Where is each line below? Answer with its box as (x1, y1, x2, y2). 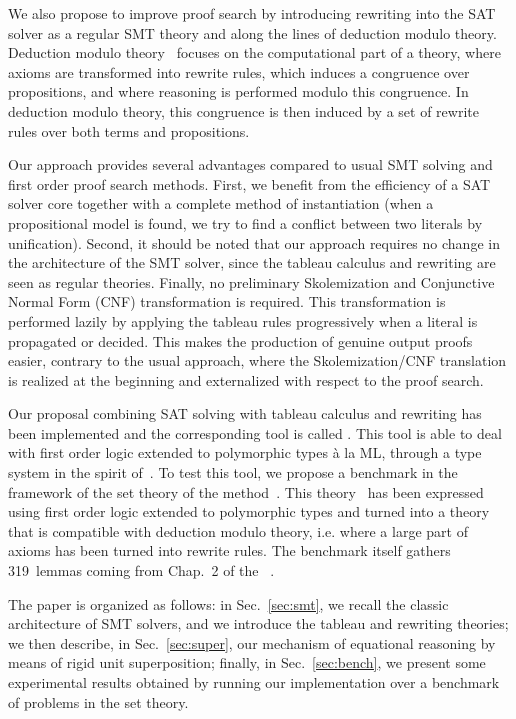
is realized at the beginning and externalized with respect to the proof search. (8, 369, 484, 390)
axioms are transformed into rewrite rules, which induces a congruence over (8, 61, 470, 82)
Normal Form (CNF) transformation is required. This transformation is (8, 291, 446, 312)
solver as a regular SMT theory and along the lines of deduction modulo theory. (8, 22, 497, 43)
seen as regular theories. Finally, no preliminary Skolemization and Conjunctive (8, 271, 495, 292)
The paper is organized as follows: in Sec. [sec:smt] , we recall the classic (8, 593, 449, 614)
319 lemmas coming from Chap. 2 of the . (8, 560, 275, 581)
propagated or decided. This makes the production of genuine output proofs (8, 330, 473, 351)
